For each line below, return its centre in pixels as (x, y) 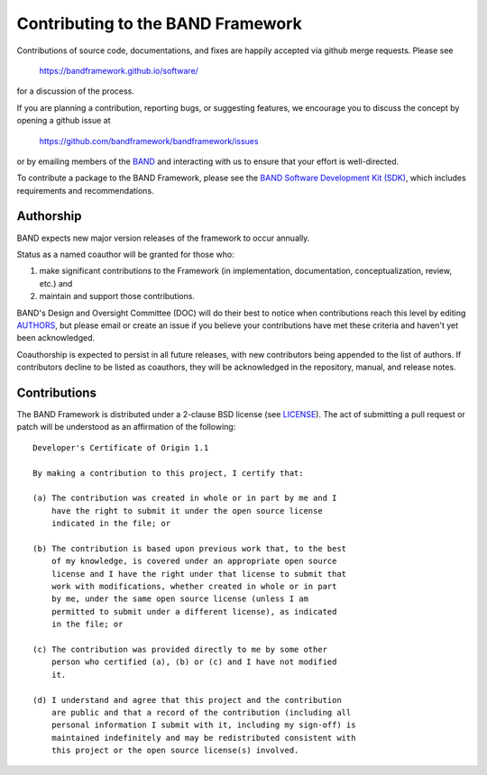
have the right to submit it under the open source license (187, 511)
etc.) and (56, 283)
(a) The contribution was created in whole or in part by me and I (185, 498)
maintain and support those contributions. (117, 296)
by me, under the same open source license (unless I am (179, 599)
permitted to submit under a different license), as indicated (194, 611)
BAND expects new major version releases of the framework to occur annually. (163, 238)
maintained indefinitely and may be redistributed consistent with (203, 738)
